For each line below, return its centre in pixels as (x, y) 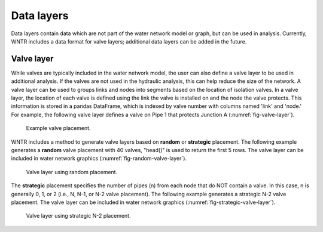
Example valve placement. (58, 128)
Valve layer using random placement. (72, 172)
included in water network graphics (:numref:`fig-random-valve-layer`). (99, 159)
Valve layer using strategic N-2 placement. (78, 216)
